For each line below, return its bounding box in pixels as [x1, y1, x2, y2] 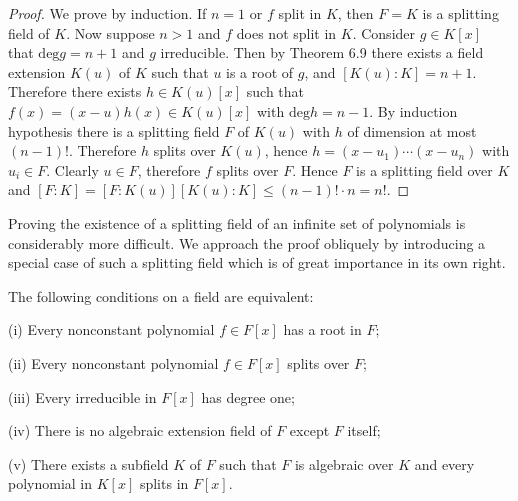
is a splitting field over [356, 159, 493, 180]
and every [414, 453, 475, 474]
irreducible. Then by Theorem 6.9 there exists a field [160, 42, 484, 63]
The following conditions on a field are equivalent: [8, 285, 314, 306]
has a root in [283, 319, 362, 340]
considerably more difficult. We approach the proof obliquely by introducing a [8, 232, 486, 253]
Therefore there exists [8, 81, 142, 102]
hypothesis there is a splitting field [8, 120, 220, 141]
